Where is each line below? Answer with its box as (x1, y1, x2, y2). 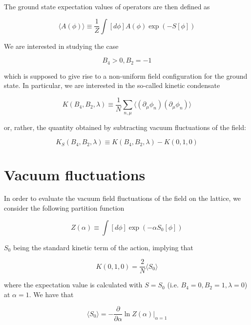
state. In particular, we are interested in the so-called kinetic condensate (4, 80, 220, 90)
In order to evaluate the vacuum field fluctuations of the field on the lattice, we (4, 193, 241, 203)
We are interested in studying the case (4, 41, 119, 51)
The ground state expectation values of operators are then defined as (4, 1, 210, 11)
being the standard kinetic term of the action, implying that (13, 242, 193, 252)
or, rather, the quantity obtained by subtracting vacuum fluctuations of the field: (4, 122, 246, 132)
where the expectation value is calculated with (4, 280, 143, 290)
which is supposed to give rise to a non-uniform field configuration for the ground (4, 70, 248, 81)
